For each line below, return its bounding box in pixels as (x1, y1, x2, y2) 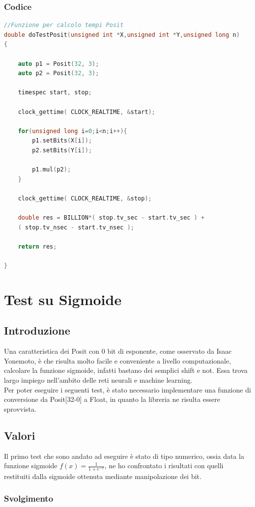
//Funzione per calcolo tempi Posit (4, 22, 124, 29)
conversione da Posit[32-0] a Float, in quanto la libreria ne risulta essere (4, 394, 221, 404)
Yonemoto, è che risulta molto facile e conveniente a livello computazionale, (4, 355, 231, 366)
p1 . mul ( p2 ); (32, 166, 71, 173)
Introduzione (4, 323, 70, 338)
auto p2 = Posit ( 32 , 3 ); (18, 70, 99, 77)
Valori (4, 427, 35, 443)
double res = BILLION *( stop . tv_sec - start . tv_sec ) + (18, 214, 205, 222)
